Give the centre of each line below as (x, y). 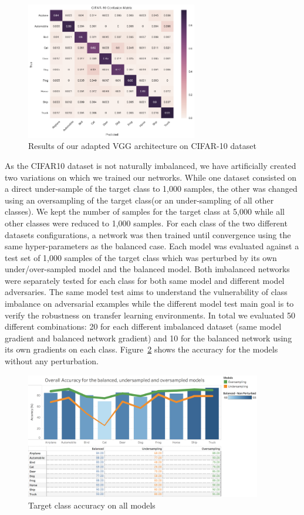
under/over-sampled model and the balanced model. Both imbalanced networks (147, 269)
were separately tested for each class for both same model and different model (145, 280)
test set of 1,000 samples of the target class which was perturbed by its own (141, 257)
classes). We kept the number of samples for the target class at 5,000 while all (145, 211)
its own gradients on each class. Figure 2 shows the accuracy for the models (141, 349)
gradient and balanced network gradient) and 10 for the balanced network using (148, 338)
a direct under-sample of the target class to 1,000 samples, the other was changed (151, 189)
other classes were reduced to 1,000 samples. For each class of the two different (146, 223)
